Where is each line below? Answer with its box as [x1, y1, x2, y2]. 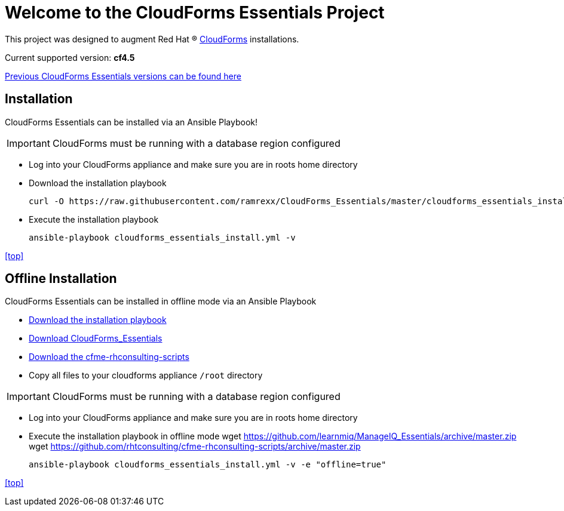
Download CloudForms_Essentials [29, 333, 163, 344]
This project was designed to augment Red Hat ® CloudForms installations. [5, 33, 299, 44]
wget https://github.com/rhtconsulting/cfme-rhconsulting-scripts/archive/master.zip [29, 441, 361, 452]
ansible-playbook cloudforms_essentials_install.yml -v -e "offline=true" [29, 460, 387, 470]
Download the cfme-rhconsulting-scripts [29, 352, 189, 362]
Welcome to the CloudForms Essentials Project [5, 2, 385, 23]
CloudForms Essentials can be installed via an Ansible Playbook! [5, 116, 258, 127]
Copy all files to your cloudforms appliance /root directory [29, 370, 263, 381]
